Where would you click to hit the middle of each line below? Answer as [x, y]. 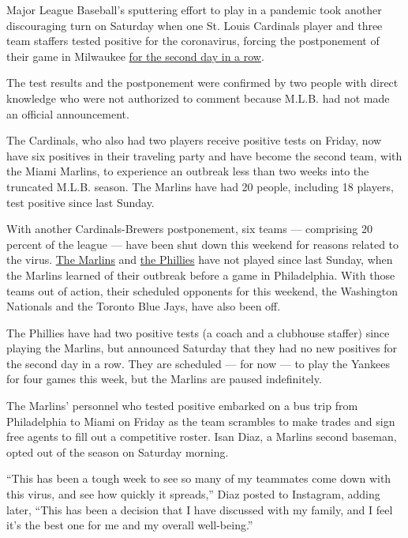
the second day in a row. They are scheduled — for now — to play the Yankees [198, 363]
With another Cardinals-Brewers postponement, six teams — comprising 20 [190, 229]
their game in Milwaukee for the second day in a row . [135, 56]
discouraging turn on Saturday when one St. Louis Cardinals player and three [195, 25]
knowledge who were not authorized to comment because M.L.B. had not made [198, 98]
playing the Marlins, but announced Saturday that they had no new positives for [202, 348]
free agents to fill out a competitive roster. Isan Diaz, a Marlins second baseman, [202, 436]
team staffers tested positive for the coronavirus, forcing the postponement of [193, 41]
